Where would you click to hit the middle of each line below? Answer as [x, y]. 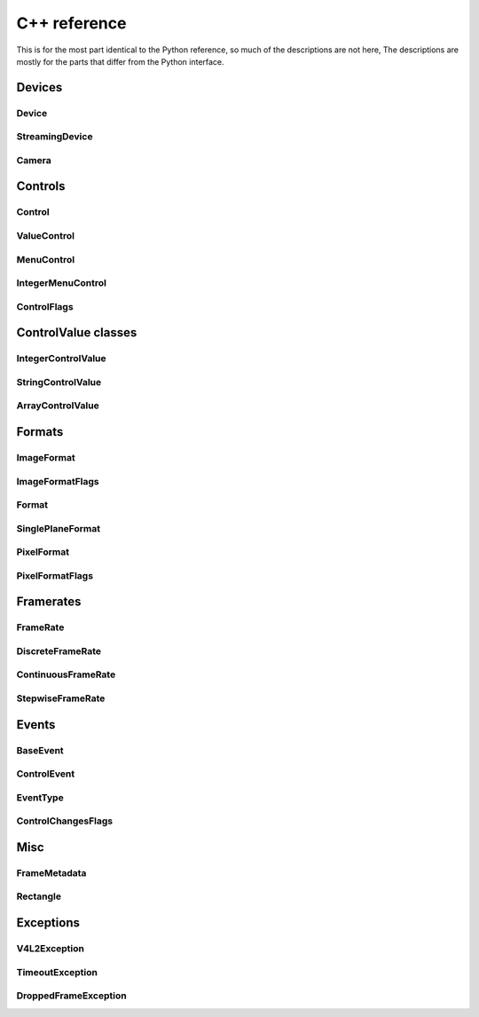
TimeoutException [57, 972]
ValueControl [46, 235]
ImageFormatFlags [58, 481]
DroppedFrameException [72, 996]
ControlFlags [45, 306]
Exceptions [48, 923]
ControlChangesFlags [65, 821]
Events [36, 725]
